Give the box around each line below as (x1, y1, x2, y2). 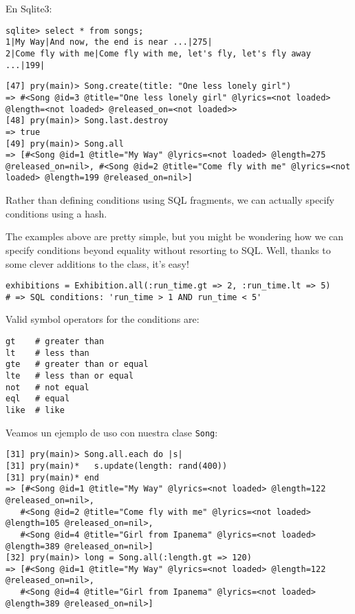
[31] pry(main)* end (6, 472, 100, 483)
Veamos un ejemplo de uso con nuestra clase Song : (6, 425, 218, 439)
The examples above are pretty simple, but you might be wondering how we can (6, 229, 344, 244)
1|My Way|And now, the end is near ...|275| (6, 37, 213, 47)
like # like (6, 405, 65, 415)
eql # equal (6, 394, 70, 404)
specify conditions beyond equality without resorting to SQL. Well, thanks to (6, 242, 331, 257)
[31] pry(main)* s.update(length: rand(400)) (6, 460, 228, 471)
